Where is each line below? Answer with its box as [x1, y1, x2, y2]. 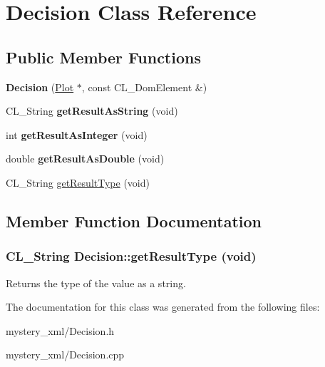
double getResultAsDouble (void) [6, 151, 165, 166]
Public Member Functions [6, 46, 201, 68]
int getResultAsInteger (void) [6, 127, 148, 142]
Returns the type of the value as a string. [6, 275, 186, 290]
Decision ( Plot [6, 79, 74, 94]
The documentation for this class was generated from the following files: [6, 299, 320, 314]
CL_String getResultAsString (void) [6, 103, 178, 118]
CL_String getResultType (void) [6, 175, 150, 190]
